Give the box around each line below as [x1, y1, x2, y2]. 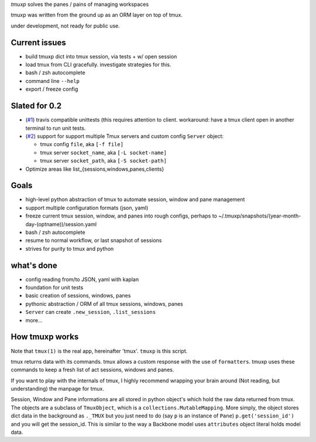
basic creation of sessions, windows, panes [25, 292, 131, 299]
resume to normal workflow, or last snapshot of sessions [25, 237, 162, 244]
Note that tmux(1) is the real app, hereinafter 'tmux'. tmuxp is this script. [11, 347, 188, 354]
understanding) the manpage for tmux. [11, 385, 105, 392]
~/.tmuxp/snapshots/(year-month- [218, 212, 301, 219]
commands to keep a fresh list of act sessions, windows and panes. [11, 366, 174, 374]
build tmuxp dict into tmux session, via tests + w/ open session [25, 53, 177, 60]
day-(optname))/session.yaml [25, 220, 97, 227]
